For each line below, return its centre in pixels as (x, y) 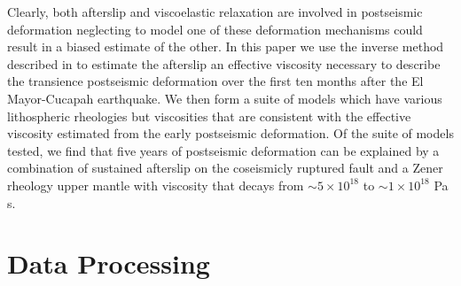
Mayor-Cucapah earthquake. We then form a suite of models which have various (225, 98)
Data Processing (109, 263)
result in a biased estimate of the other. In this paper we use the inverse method (226, 46)
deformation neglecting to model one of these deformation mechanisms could (215, 29)
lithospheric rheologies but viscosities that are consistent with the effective (209, 116)
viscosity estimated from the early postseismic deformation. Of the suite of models (230, 133)
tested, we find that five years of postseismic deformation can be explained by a (223, 150)
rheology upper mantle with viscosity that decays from (156, 185)
